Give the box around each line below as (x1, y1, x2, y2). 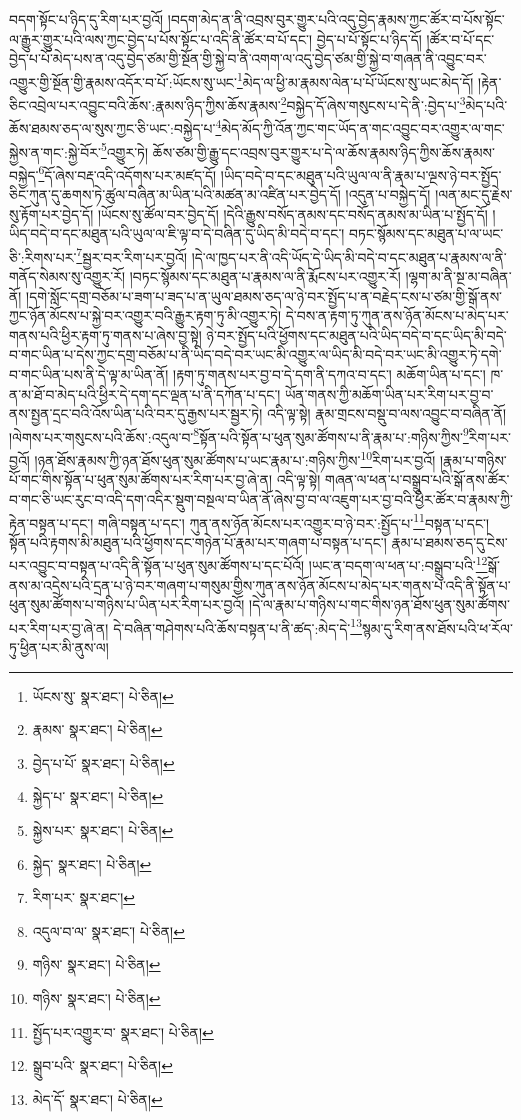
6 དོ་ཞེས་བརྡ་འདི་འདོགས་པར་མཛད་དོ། (38, 161, 217, 185)
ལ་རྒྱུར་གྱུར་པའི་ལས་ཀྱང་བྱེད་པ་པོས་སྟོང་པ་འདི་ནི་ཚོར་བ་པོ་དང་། (9, 28, 313, 49)
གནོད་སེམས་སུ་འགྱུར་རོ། (9, 266, 126, 287)
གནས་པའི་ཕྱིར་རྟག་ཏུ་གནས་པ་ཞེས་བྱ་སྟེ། (9, 324, 202, 345)
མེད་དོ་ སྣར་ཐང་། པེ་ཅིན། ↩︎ (32, 1088, 163, 1109)
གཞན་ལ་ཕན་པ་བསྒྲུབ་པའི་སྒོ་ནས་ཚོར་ (325, 469, 510, 490)
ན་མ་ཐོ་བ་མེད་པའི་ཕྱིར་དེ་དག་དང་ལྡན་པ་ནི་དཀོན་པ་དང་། (9, 383, 281, 404)
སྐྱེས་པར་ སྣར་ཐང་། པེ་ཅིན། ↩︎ (32, 820, 174, 840)
